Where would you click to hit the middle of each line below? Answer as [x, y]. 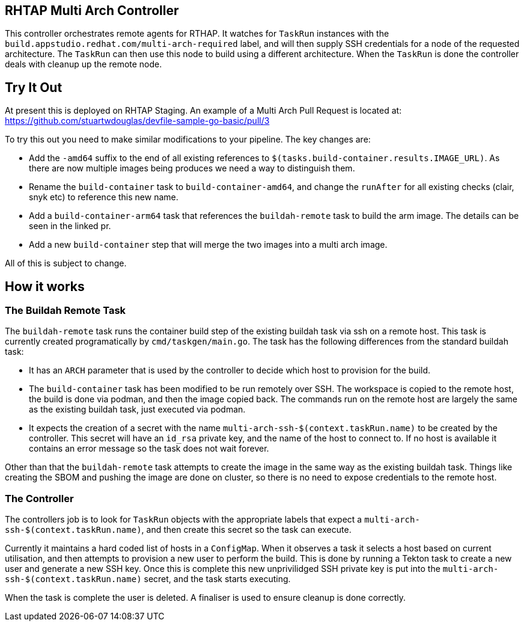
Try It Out [34, 87]
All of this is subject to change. [66, 263]
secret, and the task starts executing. [217, 579]
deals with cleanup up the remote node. [84, 64]
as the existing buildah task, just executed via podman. [137, 410]
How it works [45, 286]
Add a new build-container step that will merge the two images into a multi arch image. [208, 245]
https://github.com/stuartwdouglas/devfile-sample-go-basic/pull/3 [137, 121]
